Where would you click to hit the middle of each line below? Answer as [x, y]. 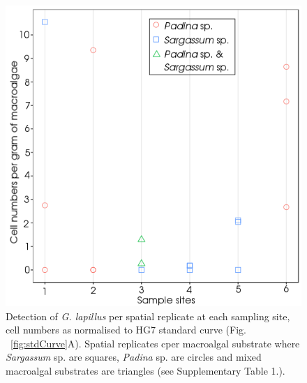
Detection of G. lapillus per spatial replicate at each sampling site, [148, 316]
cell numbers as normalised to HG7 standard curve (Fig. [126, 330]
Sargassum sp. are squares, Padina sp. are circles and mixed [134, 357]
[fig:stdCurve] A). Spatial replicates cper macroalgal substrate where [155, 343]
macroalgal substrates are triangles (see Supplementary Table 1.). [145, 370]
